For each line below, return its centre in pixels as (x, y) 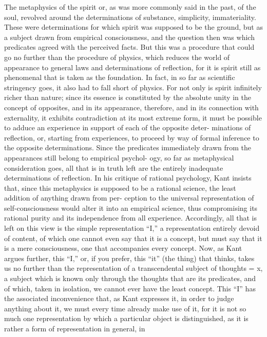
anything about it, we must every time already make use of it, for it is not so (125, 308)
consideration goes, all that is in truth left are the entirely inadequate (114, 167)
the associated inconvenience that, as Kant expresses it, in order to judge (119, 298)
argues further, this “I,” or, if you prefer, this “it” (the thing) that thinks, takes (129, 258)
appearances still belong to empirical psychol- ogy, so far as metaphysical (119, 157)
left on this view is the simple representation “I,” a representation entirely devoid (132, 228)
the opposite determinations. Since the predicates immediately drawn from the (128, 147)
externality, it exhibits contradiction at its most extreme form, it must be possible (133, 117)
